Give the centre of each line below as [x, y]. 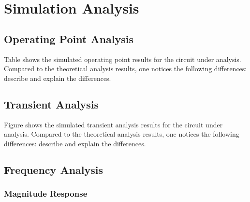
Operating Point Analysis [69, 39]
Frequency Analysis [54, 169]
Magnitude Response [46, 194]
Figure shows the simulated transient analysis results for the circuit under [113, 124]
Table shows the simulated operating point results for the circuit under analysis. [123, 59]
